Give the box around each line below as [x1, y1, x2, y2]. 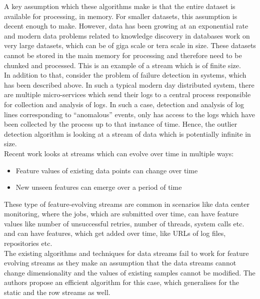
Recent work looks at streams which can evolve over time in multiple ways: [4, 148, 234, 158]
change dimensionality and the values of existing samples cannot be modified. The [4, 267, 255, 277]
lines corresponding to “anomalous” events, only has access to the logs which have [4, 109, 255, 119]
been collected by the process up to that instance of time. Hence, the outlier [4, 119, 237, 129]
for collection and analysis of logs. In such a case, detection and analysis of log [4, 99, 244, 109]
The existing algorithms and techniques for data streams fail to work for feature [4, 247, 249, 258]
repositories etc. [4, 238, 52, 248]
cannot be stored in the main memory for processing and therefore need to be [4, 50, 242, 60]
